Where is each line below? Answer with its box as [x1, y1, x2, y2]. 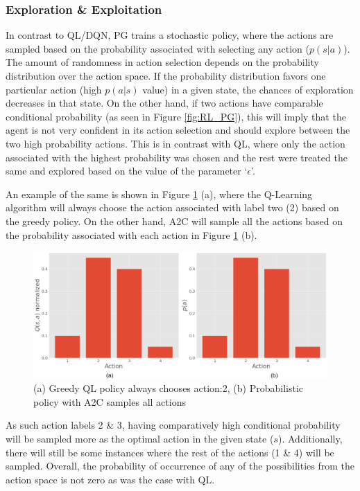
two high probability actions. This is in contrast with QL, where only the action [6, 136, 345, 150]
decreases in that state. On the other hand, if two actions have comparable [6, 96, 323, 110]
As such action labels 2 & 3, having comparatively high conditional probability [6, 418, 341, 432]
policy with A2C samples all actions [33, 394, 186, 409]
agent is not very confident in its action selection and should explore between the [6, 123, 350, 137]
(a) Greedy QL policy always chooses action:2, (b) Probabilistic [33, 381, 303, 395]
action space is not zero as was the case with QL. [6, 472, 215, 486]
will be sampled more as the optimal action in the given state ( [6, 431, 274, 445]
